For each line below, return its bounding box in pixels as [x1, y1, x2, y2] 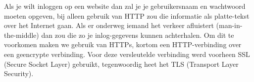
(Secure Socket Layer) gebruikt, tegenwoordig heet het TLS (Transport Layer [4, 58, 239, 69]
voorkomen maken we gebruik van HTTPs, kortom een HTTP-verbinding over [4, 39, 242, 50]
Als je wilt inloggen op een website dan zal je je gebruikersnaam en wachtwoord [4, 1, 246, 11]
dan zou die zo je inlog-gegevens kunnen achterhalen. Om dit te [41, 29, 234, 40]
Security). [4, 68, 34, 79]
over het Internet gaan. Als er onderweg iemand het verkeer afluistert [4, 20, 214, 30]
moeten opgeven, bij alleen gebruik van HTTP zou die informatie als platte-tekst [4, 10, 250, 21]
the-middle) [4, 29, 39, 40]
